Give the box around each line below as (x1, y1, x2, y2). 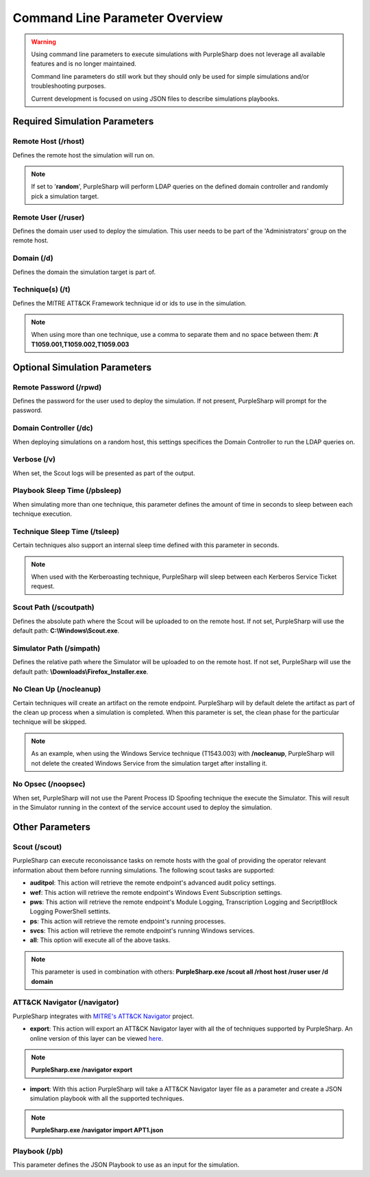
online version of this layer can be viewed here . (29, 1034, 164, 1042)
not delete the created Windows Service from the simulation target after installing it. (31, 759, 267, 767)
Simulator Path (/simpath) (12, 644, 101, 653)
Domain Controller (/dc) (12, 423, 93, 433)
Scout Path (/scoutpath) (12, 603, 95, 612)
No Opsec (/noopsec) (12, 779, 86, 789)
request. (31, 582, 55, 590)
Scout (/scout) (12, 842, 62, 852)
